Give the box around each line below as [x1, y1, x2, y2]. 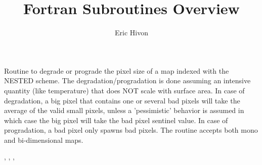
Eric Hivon [115, 27, 148, 38]
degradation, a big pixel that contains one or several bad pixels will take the [4, 95, 240, 105]
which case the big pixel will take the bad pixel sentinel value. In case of [4, 115, 228, 125]
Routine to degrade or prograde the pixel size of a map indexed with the [4, 65, 229, 76]
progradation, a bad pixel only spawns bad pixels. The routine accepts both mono [4, 125, 258, 135]
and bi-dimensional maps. [4, 134, 83, 145]
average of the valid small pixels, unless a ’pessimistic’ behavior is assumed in [4, 105, 244, 116]
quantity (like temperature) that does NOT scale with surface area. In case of [4, 85, 245, 95]
